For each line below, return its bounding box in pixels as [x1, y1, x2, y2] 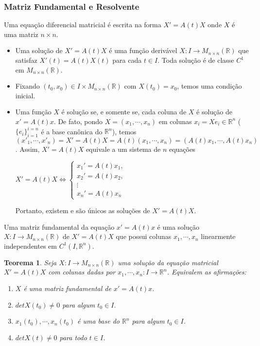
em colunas [158, 116, 192, 126]
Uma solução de [15, 45, 63, 55]
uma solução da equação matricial [118, 257, 218, 267]
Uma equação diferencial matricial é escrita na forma [4, 19, 161, 30]
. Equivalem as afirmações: [167, 267, 246, 277]
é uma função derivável [109, 45, 177, 55]
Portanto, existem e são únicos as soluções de [15, 205, 150, 216]
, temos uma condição [177, 81, 242, 91]
